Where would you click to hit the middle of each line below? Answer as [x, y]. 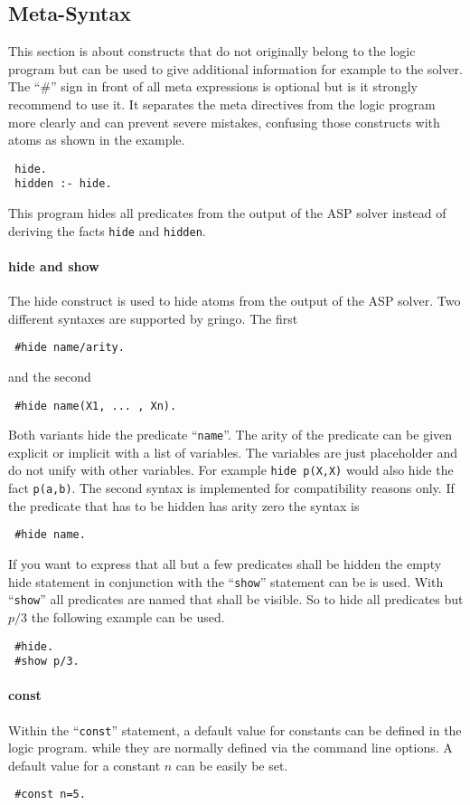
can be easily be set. [232, 765]
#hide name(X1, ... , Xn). [96, 406]
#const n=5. [50, 795]
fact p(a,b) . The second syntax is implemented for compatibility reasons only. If [231, 488]
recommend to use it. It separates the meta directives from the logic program [222, 104]
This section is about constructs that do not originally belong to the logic [212, 51]
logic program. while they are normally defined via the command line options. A [230, 748]
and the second [50, 376]
